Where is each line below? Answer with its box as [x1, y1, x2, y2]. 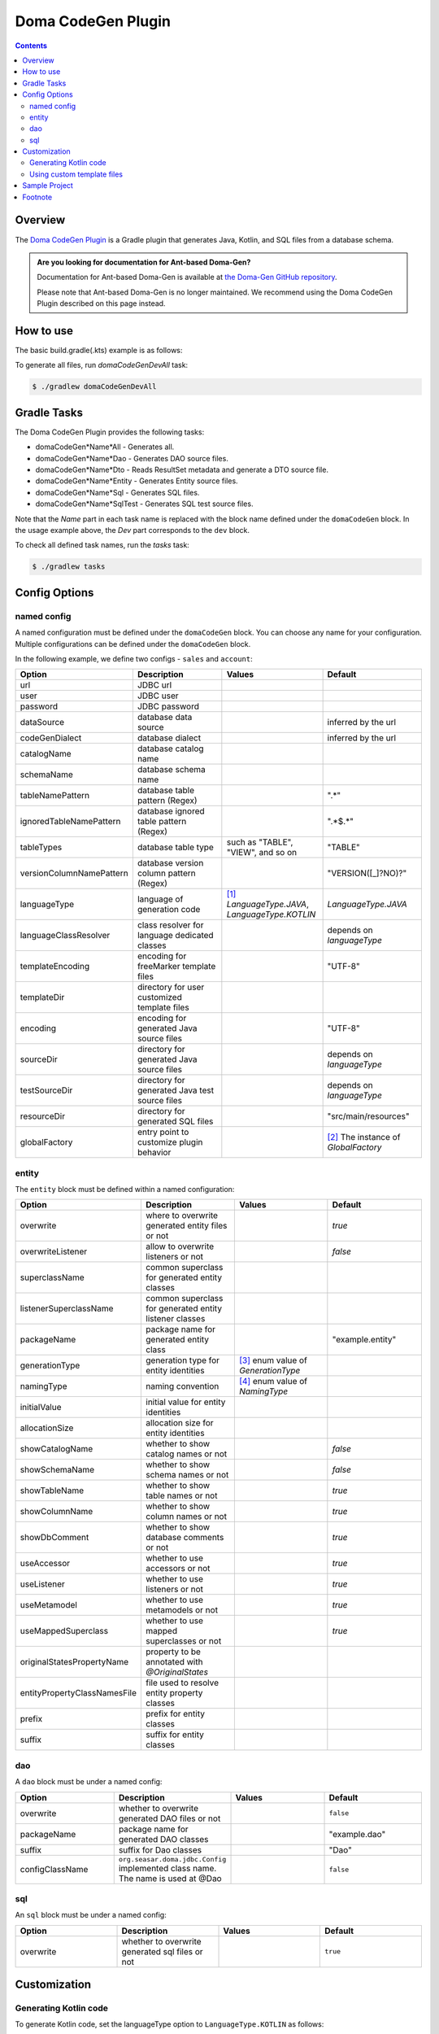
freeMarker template [137, 961, 216, 972]
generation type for [146, 1355, 219, 1366]
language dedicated [137, 930, 215, 941]
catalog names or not [146, 1448, 228, 1460]
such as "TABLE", [226, 836, 293, 848]
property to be [146, 1646, 201, 1657]
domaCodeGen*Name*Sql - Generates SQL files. [35, 487, 200, 497]
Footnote [22, 192, 53, 202]
